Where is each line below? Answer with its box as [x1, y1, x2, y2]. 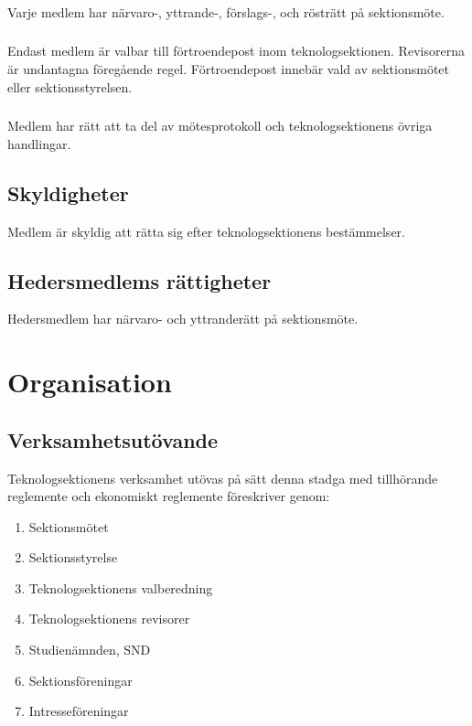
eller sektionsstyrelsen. [7, 77, 133, 96]
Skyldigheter [7, 178, 129, 207]
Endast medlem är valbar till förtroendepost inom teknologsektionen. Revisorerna [7, 41, 465, 60]
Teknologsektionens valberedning [28, 578, 213, 597]
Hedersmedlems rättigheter [7, 266, 272, 294]
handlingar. [7, 133, 71, 153]
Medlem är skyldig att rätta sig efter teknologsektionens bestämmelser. [7, 221, 405, 240]
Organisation [7, 363, 172, 400]
